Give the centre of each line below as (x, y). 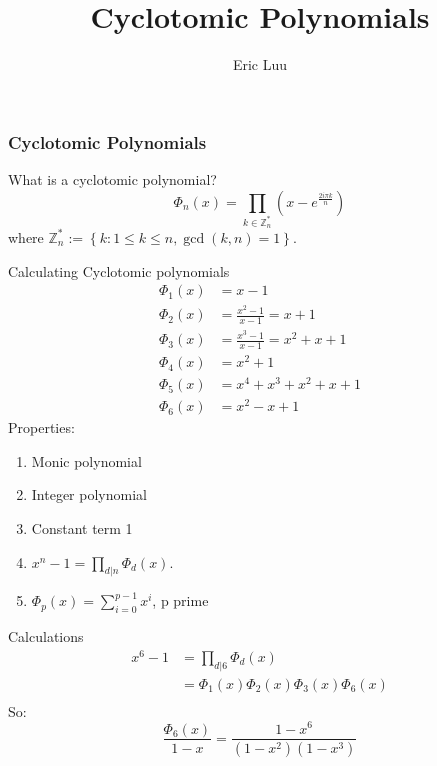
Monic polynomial (86, 460)
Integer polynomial (89, 494)
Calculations (46, 636)
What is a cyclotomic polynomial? (112, 179)
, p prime (180, 600)
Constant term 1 (82, 528)
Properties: (41, 427)
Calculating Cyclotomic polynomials (119, 270)
